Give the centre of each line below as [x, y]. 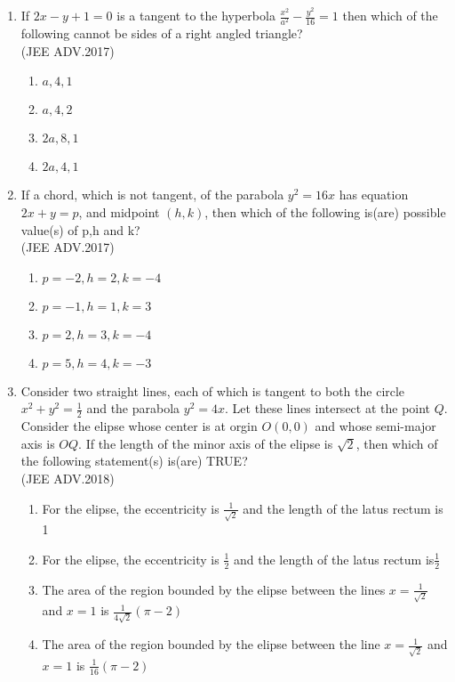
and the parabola [133, 408]
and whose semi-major [375, 426]
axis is [38, 443]
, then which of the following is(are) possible [325, 211]
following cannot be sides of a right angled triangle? [162, 33]
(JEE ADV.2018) [68, 478]
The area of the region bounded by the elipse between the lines [214, 589]
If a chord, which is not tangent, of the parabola [152, 195]
